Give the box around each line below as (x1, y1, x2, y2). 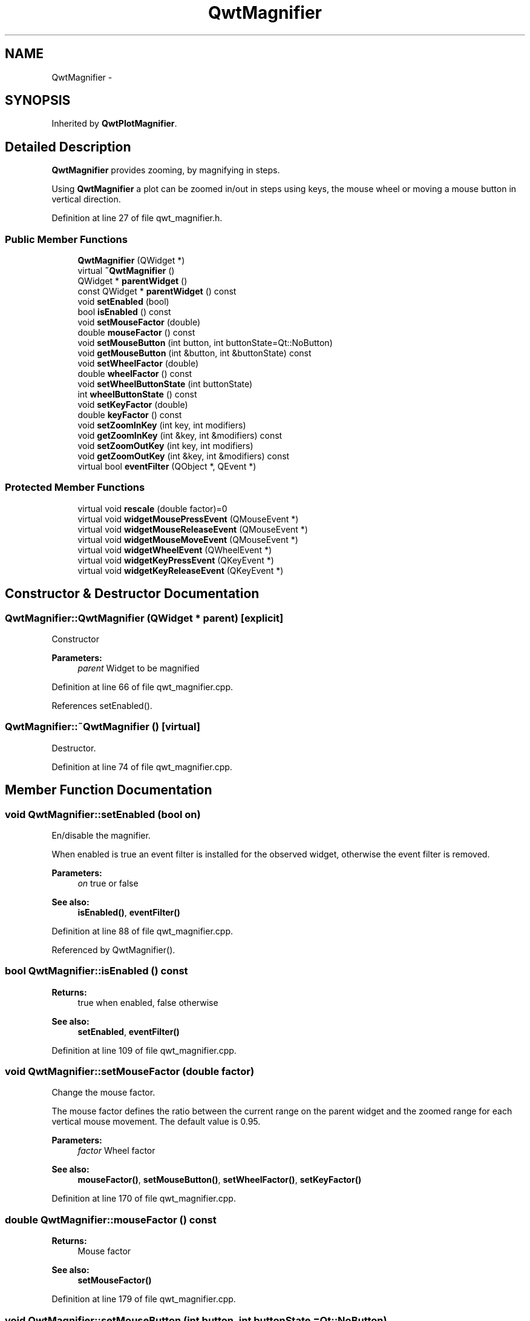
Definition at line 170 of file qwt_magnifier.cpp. (51, 1193, 236, 1204)
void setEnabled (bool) (77, 296, 169, 307)
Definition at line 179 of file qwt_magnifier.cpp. (51, 1294, 236, 1305)
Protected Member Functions (5, 481, 145, 494)
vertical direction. (51, 194, 121, 205)
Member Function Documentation (5, 782, 212, 798)
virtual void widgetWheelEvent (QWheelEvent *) (77, 544, 272, 555)
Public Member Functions (5, 233, 128, 245)
